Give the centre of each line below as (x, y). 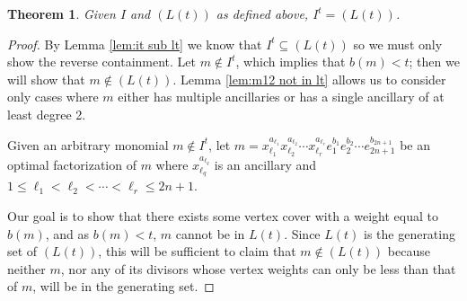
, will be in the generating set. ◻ (123, 286)
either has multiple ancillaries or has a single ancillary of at (281, 97)
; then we (434, 62)
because (409, 251)
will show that (46, 79)
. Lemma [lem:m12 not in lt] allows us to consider (309, 79)
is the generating (409, 233)
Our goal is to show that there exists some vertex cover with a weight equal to (223, 216)
